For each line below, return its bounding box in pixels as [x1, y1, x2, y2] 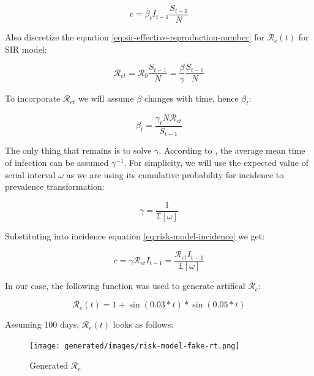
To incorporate [5, 92, 61, 105]
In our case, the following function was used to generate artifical [5, 279, 245, 292]
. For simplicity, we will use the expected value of [124, 156, 308, 168]
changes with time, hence [144, 92, 239, 105]
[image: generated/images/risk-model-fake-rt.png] [29, 341, 240, 350]
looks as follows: [113, 318, 174, 331]
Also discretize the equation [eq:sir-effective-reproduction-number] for [5, 31, 264, 43]
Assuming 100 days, [5, 318, 80, 331]
